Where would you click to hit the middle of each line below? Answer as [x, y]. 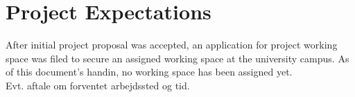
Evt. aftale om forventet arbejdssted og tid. [98, 85]
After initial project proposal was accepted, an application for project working [172, 45]
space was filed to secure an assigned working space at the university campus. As [177, 58]
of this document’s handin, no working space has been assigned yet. [149, 72]
